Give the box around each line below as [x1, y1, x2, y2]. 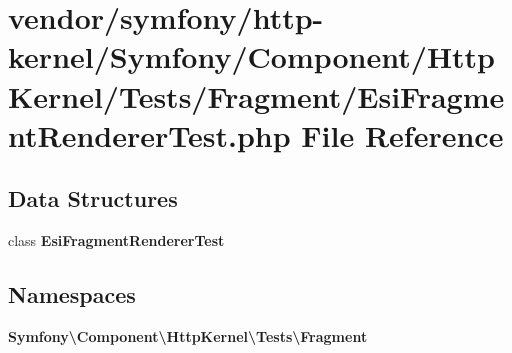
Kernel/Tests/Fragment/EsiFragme [8, 75, 505, 116]
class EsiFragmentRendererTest [8, 230, 225, 251]
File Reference [301, 114, 504, 155]
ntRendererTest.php [8, 114, 291, 155]
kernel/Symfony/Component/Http [8, 36, 496, 77]
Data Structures [8, 183, 178, 214]
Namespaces [8, 279, 136, 310]
